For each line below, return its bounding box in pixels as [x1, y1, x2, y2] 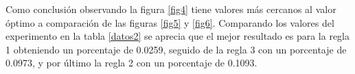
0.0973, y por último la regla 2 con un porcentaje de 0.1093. [5, 56, 257, 70]
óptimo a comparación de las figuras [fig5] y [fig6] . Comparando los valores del [5, 15, 334, 29]
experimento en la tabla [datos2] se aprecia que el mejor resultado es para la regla [5, 29, 350, 43]
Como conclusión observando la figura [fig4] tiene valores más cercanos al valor [5, 2, 336, 16]
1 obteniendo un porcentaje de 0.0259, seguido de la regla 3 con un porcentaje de [5, 42, 347, 56]
